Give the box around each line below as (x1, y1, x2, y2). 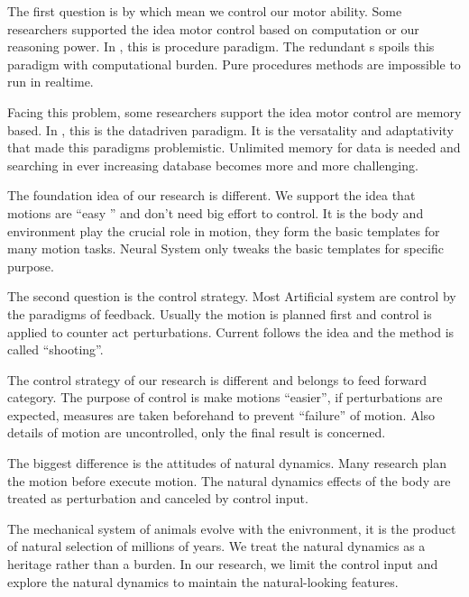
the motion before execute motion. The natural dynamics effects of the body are (7, 471, 451, 490)
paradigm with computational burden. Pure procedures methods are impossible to (7, 54, 461, 73)
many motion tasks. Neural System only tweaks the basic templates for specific (7, 239, 444, 258)
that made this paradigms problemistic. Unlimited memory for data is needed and (7, 138, 461, 157)
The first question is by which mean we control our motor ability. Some (7, 2, 402, 20)
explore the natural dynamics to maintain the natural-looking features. (7, 572, 399, 591)
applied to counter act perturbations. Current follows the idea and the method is (7, 322, 455, 341)
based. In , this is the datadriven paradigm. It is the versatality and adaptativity (7, 120, 454, 139)
